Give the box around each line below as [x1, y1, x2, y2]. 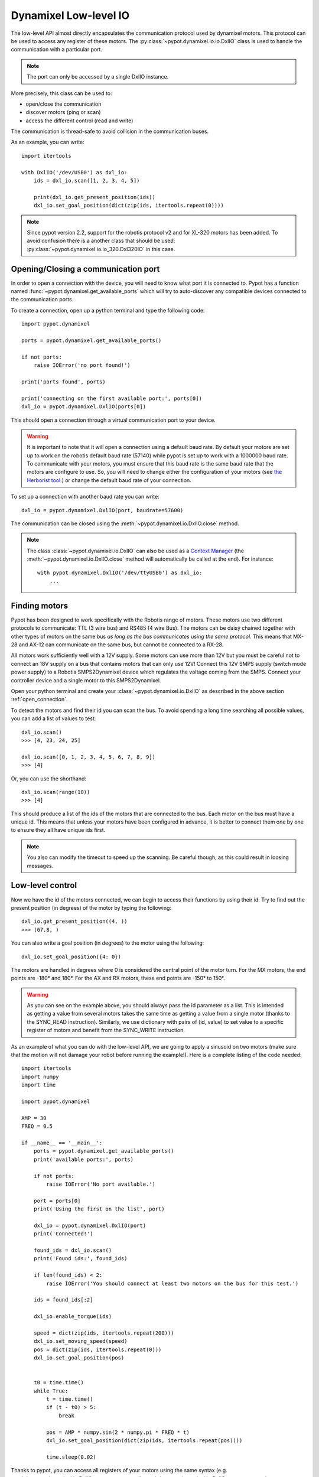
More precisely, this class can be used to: [11, 89, 112, 97]
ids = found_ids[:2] [33, 1297, 93, 1303]
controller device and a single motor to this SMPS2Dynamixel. [11, 676, 162, 684]
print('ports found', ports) [21, 378, 106, 385]
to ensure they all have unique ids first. [11, 827, 106, 834]
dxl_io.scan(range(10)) [21, 789, 90, 795]
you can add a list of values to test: [11, 715, 96, 722]
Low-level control [11, 880, 77, 890]
